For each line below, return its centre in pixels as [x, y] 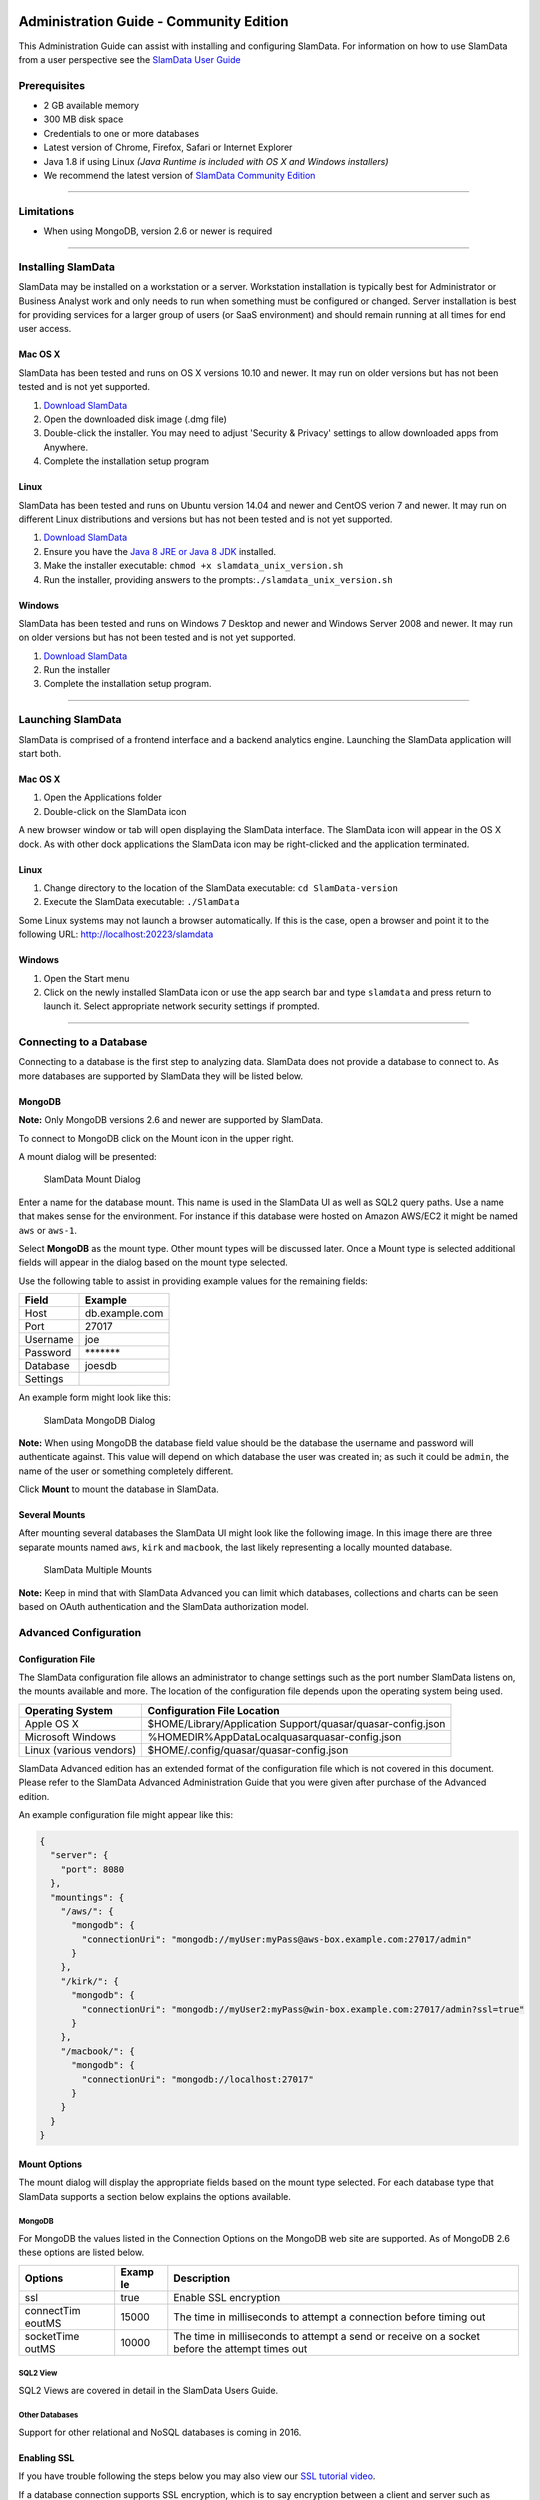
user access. [45, 329]
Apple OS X [51, 1723]
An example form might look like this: [95, 1397]
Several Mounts [52, 1515]
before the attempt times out [240, 2348]
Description [201, 2278]
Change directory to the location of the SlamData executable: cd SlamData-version [221, 887]
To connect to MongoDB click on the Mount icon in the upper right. [156, 1138]
